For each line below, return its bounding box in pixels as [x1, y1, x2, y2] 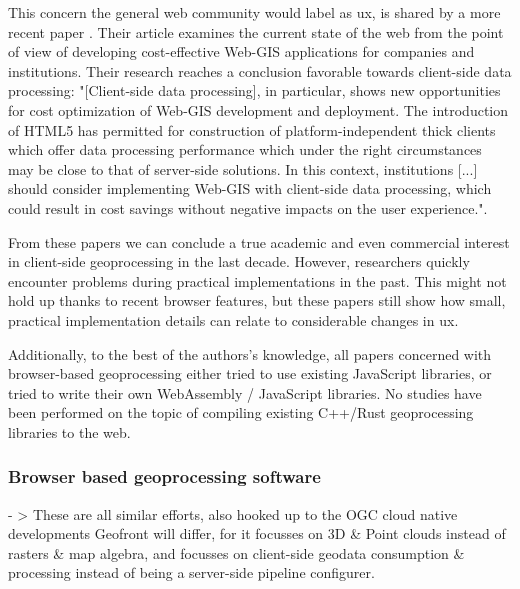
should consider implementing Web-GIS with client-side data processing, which [8, 178, 492, 199]
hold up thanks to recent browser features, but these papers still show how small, [8, 290, 506, 311]
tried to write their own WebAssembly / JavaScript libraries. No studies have [8, 382, 482, 403]
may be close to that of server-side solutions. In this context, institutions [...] [8, 158, 478, 179]
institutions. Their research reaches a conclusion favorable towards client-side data [8, 60, 512, 81]
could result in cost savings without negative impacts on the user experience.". [8, 197, 488, 218]
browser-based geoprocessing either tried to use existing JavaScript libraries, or [8, 363, 492, 384]
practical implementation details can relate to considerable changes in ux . [8, 309, 459, 330]
